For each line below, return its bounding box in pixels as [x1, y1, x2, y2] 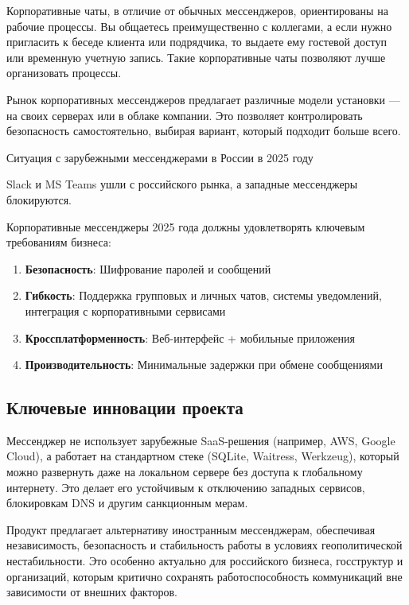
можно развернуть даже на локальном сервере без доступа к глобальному [6, 463, 363, 480]
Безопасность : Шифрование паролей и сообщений [25, 260, 271, 277]
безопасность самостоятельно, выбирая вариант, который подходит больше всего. [6, 122, 401, 139]
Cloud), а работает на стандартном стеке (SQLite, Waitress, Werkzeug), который [6, 448, 399, 464]
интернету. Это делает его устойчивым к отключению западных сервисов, [6, 479, 365, 495]
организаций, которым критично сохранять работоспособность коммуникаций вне [6, 568, 403, 584]
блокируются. [6, 191, 72, 207]
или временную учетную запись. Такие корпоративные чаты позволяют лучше [6, 48, 386, 65]
